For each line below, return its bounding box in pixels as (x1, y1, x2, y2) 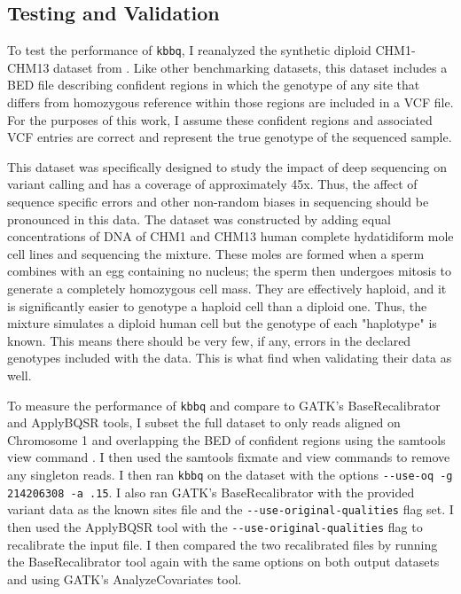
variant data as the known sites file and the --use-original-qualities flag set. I (7, 500, 454, 519)
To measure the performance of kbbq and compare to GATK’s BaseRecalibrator (7, 395, 441, 414)
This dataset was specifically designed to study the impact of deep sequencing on (7, 157, 447, 176)
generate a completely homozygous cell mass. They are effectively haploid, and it (7, 278, 447, 297)
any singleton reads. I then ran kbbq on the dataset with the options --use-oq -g (7, 465, 453, 483)
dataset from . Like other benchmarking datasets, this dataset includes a (53, 58, 448, 76)
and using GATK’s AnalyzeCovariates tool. (7, 569, 242, 588)
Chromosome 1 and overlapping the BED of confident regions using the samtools (7, 430, 446, 449)
